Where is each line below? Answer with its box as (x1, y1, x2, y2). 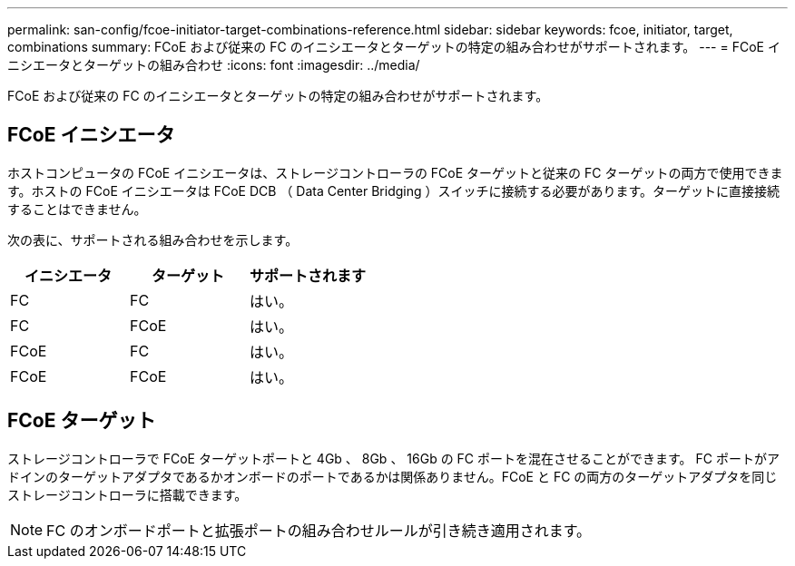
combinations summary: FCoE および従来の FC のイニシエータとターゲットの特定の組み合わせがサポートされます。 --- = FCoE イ (7, 39, 780, 54)
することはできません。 (7, 200, 147, 217)
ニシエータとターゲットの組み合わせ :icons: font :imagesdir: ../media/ (7, 57, 420, 73)
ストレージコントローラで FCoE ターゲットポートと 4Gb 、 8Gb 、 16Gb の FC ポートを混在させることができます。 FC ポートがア (7, 450, 780, 466)
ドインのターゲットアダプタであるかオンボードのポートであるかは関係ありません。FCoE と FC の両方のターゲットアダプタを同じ (7, 468, 778, 484)
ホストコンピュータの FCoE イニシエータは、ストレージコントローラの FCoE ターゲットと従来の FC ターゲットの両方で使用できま (7, 164, 783, 181)
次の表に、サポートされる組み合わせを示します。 (7, 231, 299, 248)
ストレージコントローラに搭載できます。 (7, 486, 248, 503)
